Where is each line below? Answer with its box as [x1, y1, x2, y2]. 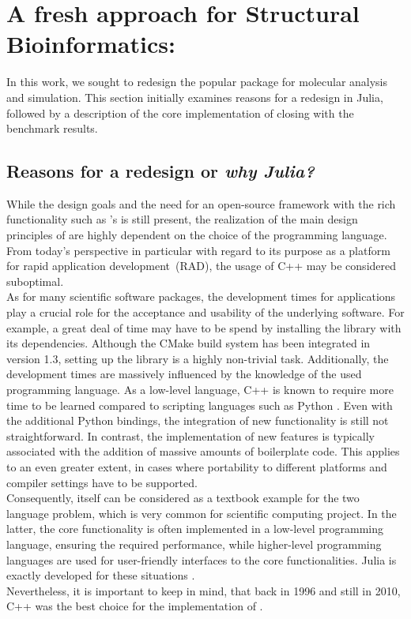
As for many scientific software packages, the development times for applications [6, 288, 396, 305]
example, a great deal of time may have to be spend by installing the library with [6, 319, 402, 336]
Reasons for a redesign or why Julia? [6, 159, 315, 183]
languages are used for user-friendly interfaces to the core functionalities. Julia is [6, 551, 397, 568]
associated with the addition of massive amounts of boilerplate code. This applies [6, 443, 400, 460]
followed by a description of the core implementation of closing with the [6, 104, 354, 121]
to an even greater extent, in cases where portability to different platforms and [6, 458, 387, 475]
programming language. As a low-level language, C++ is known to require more [6, 381, 394, 398]
